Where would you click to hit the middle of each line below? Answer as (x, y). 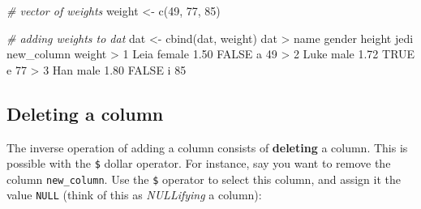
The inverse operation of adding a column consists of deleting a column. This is (207, 147)
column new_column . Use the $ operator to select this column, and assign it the (204, 179)
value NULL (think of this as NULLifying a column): (134, 195)
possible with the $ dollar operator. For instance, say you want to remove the (199, 163)
